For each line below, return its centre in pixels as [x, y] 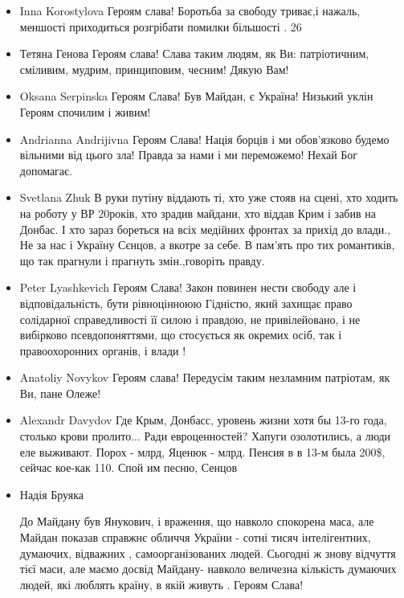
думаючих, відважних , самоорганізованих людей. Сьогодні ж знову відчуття [208, 553]
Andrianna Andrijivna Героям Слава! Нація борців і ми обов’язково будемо [204, 139]
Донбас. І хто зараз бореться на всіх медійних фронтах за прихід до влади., [205, 229]
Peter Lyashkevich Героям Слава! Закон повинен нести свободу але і [188, 287]
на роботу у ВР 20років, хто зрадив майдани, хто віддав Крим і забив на [198, 213]
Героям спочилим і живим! [85, 111]
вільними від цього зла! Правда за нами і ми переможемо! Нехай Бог [189, 155]
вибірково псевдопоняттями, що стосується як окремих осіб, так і [181, 335]
